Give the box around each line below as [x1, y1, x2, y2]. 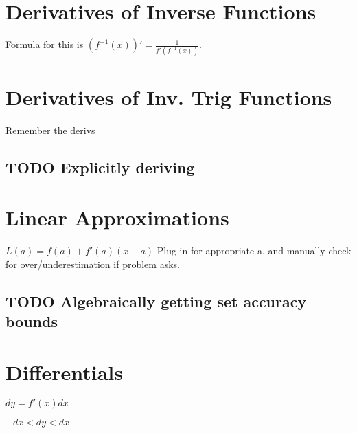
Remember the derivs [5, 122, 95, 137]
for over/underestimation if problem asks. [5, 256, 180, 271]
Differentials [5, 357, 123, 386]
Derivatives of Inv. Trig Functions [5, 82, 332, 111]
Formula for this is [5, 37, 84, 52]
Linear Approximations [5, 203, 229, 232]
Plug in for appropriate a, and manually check [157, 243, 352, 258]
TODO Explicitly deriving [5, 156, 195, 177]
